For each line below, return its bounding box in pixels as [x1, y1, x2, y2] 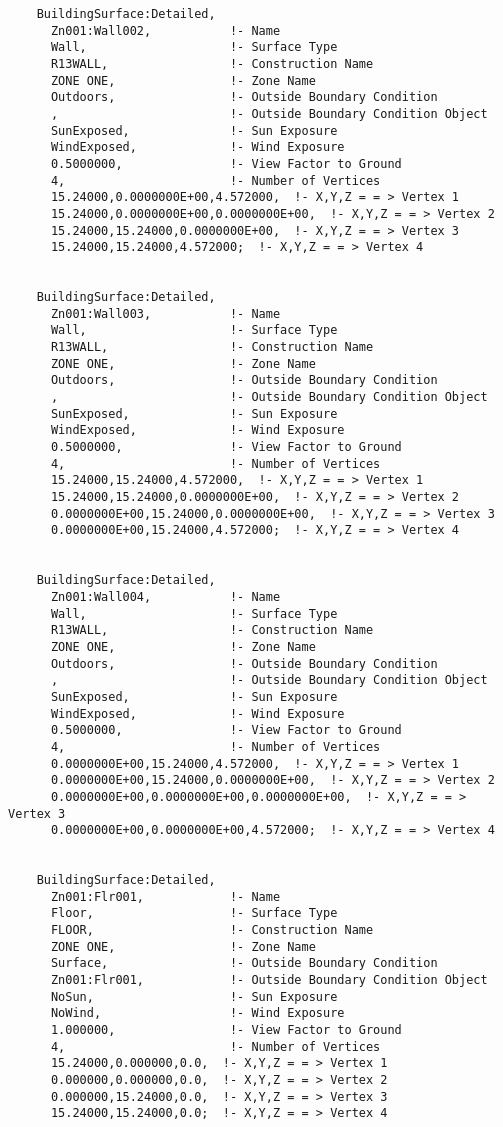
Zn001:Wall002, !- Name [50, 23, 281, 38]
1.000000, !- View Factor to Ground [50, 1023, 402, 1038]
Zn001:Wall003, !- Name [50, 306, 281, 321]
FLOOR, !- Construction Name [50, 923, 374, 938]
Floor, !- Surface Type [50, 906, 338, 921]
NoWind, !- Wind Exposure [50, 1006, 345, 1021]
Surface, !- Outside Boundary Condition [50, 956, 438, 971]
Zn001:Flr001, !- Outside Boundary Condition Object [50, 973, 488, 988]
